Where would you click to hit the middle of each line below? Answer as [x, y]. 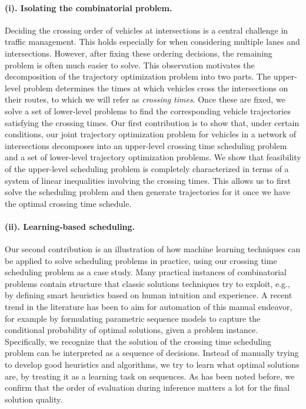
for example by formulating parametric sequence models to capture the [133, 318]
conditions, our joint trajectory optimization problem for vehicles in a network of [151, 134]
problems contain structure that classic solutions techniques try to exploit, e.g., [147, 283]
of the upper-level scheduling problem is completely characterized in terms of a [147, 168]
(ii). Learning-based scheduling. [70, 226]
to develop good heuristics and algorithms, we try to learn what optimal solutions [152, 365]
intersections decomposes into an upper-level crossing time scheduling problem [146, 145]
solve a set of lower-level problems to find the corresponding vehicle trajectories [148, 111]
